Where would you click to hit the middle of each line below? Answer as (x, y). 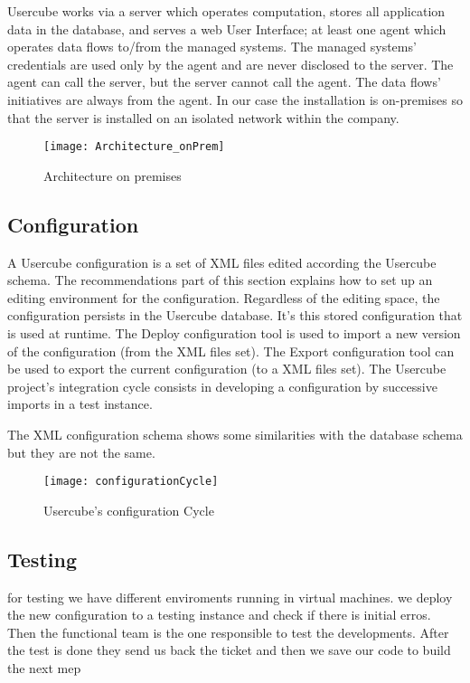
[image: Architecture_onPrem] (134, 147)
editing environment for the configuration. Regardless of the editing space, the (224, 297)
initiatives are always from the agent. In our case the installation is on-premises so (235, 99)
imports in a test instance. (80, 404)
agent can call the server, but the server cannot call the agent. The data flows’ (224, 82)
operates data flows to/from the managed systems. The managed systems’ (212, 47)
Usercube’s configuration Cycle (129, 510)
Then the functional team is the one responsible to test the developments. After (228, 632)
